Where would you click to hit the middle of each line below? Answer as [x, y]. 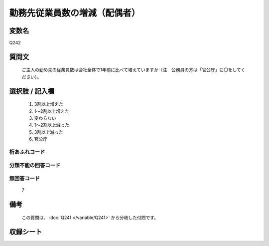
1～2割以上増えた [52, 111]
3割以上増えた [49, 104]
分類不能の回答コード [35, 165]
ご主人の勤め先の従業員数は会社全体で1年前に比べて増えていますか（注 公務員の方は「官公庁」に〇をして [131, 70]
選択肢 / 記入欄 [32, 91]
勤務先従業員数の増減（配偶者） [75, 13]
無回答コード [25, 179]
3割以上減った [49, 132]
